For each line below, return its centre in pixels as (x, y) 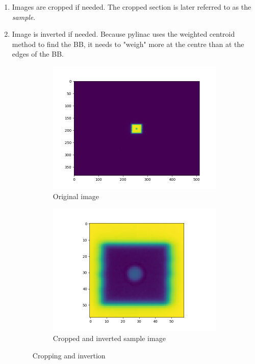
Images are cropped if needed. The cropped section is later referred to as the (132, 7)
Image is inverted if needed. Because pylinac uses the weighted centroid (123, 34)
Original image (76, 196)
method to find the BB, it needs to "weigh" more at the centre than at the (128, 44)
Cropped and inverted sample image (109, 338)
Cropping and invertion (69, 355)
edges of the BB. (38, 54)
